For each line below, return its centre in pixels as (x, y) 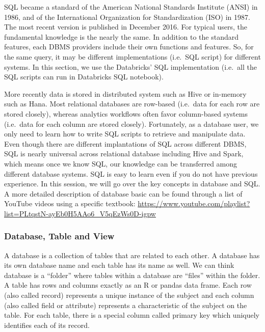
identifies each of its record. (47, 325)
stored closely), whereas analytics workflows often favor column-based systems (126, 113)
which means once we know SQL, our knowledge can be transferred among (121, 163)
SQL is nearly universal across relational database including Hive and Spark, (124, 154)
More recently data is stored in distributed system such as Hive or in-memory (125, 93)
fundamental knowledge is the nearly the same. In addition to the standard (121, 36)
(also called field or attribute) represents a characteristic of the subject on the (126, 305)
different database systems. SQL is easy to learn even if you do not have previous (131, 173)
